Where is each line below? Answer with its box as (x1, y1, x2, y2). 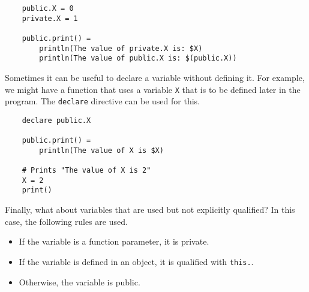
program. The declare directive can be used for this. (5, 95, 200, 107)
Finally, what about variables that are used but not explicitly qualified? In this (5, 203, 295, 216)
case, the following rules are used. (5, 215, 128, 227)
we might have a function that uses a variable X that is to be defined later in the (5, 83, 301, 95)
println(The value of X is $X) (39, 146, 164, 155)
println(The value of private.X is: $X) (39, 44, 203, 53)
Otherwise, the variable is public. (19, 275, 140, 288)
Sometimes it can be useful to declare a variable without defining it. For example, (5, 71, 305, 83)
